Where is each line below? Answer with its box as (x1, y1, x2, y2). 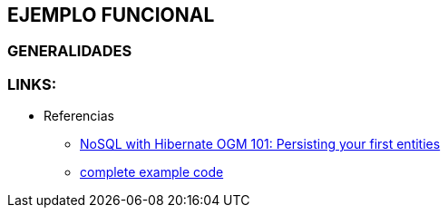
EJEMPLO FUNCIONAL (7, 4, 215, 26)
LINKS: (7, 74, 57, 93)
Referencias (44, 108, 115, 124)
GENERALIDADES (7, 42, 132, 61)
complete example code (80, 164, 224, 181)
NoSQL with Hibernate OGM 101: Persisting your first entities (80, 136, 441, 152)
